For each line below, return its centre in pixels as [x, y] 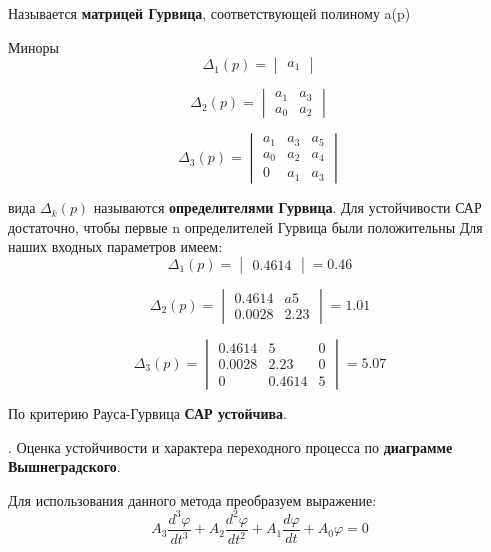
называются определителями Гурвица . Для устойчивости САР [287, 207]
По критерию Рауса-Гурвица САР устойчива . [148, 412]
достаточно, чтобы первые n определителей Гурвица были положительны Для [245, 226]
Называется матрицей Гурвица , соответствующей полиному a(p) [209, 13]
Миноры [33, 46]
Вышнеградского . [64, 466]
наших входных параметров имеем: [115, 246]
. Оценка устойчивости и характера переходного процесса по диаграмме [230, 446]
